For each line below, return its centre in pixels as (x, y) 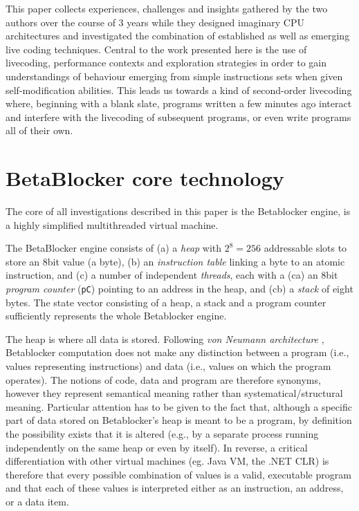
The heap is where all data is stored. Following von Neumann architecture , (165, 338)
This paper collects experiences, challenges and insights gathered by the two (167, 8)
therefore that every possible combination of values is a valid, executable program (178, 474)
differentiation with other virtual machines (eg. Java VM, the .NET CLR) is (167, 461)
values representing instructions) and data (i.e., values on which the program (168, 366)
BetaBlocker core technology (145, 178)
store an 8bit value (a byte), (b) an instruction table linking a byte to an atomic (175, 261)
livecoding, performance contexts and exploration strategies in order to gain (166, 63)
